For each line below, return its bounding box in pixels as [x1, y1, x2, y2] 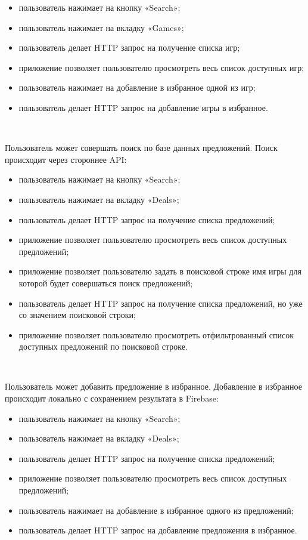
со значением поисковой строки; [18, 308, 136, 321]
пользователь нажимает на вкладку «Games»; [18, 21, 184, 33]
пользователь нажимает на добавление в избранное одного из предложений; [18, 504, 294, 516]
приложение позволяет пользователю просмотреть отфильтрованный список [18, 328, 294, 341]
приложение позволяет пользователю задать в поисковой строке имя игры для [18, 265, 301, 277]
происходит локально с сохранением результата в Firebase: [5, 392, 219, 405]
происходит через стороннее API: [5, 153, 127, 165]
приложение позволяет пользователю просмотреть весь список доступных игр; [18, 61, 304, 73]
